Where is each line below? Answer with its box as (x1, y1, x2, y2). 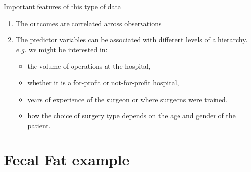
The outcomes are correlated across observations (15, 18, 162, 28)
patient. (27, 120, 51, 130)
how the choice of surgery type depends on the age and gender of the (27, 110, 236, 121)
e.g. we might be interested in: (15, 44, 108, 54)
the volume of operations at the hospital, (27, 61, 151, 71)
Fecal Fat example (4, 149, 130, 169)
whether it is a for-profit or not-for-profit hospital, (27, 77, 179, 87)
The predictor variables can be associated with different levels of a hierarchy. (15, 34, 248, 45)
